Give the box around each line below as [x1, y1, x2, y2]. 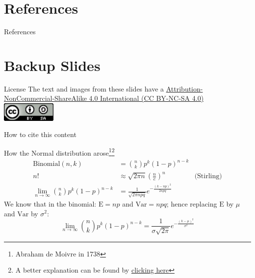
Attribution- [166, 83, 203, 93]
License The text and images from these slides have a [4, 83, 164, 93]
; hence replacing [166, 198, 217, 208]
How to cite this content [4, 129, 76, 139]
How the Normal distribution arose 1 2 [4, 146, 115, 158]
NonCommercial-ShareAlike [4, 93, 87, 103]
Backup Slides [4, 55, 101, 75]
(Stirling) [194, 173, 222, 180]
